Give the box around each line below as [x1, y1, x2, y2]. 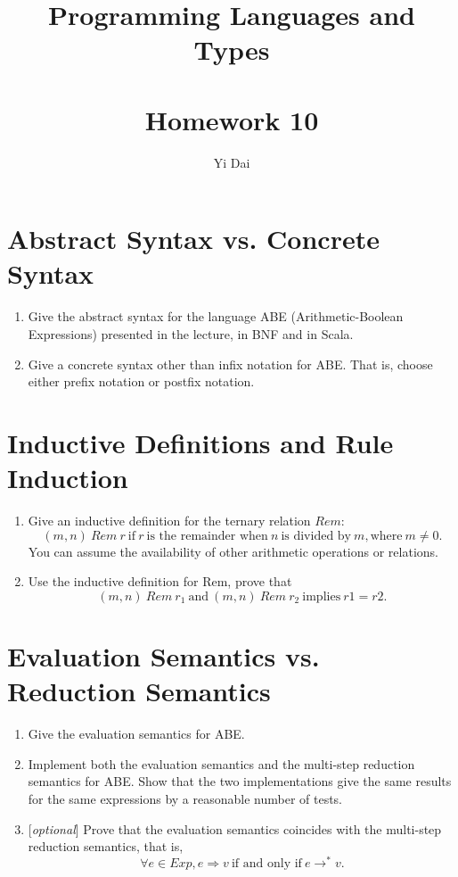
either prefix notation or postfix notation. [28, 372, 255, 391]
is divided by [281, 529, 352, 542]
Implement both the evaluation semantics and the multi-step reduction [28, 754, 415, 773]
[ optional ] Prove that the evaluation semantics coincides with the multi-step [28, 819, 442, 838]
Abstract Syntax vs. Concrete [7, 220, 380, 257]
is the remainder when [146, 529, 268, 542]
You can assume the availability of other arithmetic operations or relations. [28, 542, 438, 560]
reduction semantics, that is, [28, 837, 184, 856]
